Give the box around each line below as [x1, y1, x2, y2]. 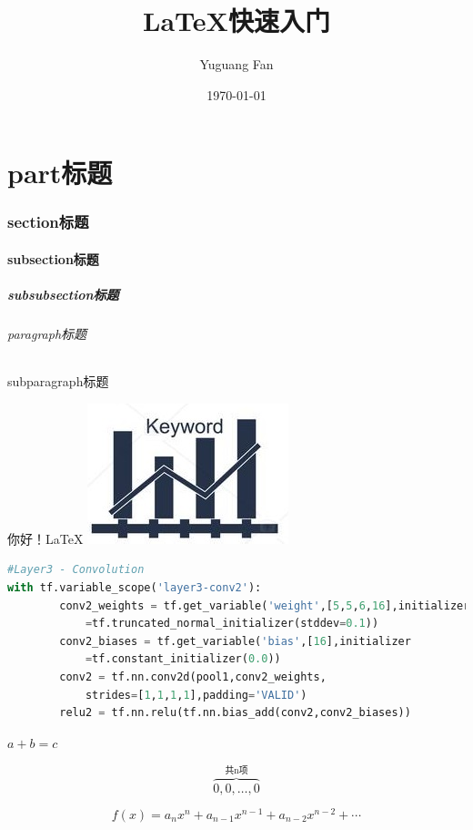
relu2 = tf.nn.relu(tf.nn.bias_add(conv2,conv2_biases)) [59, 706, 411, 720]
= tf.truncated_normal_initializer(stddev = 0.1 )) [85, 617, 379, 630]
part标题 [7, 154, 113, 191]
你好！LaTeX [7, 528, 84, 548]
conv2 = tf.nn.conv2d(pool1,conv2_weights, [59, 671, 327, 684]
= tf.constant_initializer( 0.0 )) [85, 652, 281, 666]
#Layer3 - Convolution [7, 563, 145, 577]
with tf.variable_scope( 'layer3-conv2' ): [7, 581, 262, 595]
